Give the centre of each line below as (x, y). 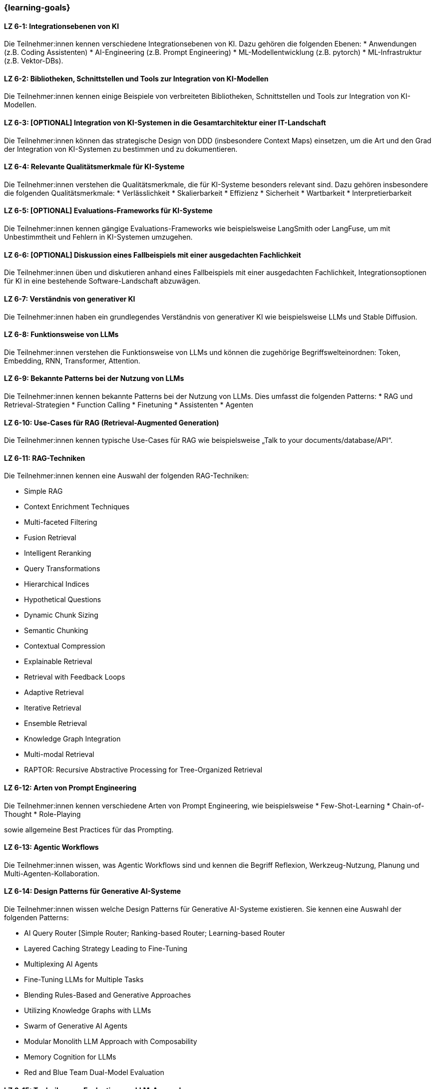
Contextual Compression (65, 646)
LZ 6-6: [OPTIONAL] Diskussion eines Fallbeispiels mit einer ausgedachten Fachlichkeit (153, 255)
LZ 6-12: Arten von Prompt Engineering (70, 788)
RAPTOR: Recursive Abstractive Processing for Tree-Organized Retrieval (143, 770)
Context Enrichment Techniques (77, 507)
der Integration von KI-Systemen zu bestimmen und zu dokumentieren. (121, 149)
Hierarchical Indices (57, 584)
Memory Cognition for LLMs (70, 1057)
